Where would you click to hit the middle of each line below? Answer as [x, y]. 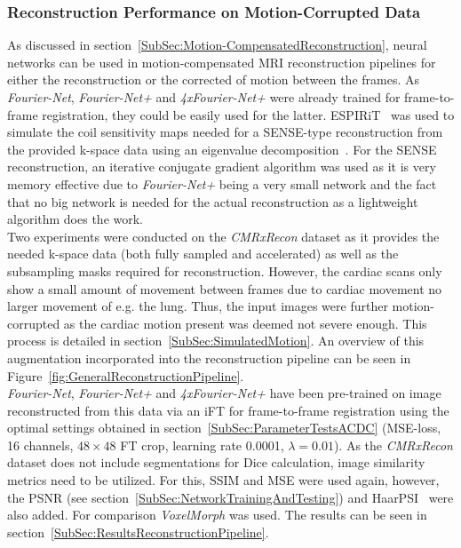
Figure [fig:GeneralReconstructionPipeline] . [126, 375]
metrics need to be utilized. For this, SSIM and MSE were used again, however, [223, 480]
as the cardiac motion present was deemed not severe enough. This [245, 323]
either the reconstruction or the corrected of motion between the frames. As [214, 79]
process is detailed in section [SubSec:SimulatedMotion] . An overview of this [216, 341]
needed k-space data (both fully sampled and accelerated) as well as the [203, 254]
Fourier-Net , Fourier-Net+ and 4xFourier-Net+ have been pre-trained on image [224, 393]
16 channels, [40, 445]
